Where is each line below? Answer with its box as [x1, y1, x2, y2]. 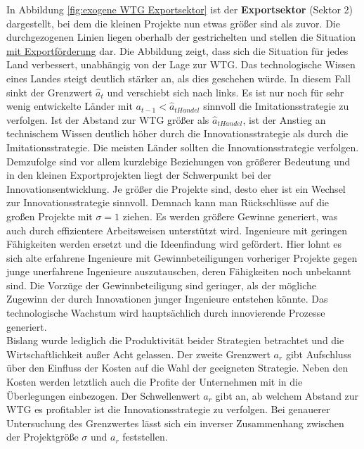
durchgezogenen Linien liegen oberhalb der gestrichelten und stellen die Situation [6, 30, 356, 44]
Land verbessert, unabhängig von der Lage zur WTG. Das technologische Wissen [6, 57, 356, 72]
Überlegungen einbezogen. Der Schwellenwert [6, 388, 200, 403]
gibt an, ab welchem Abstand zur [215, 388, 359, 403]
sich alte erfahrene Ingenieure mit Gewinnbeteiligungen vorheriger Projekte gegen [6, 250, 358, 265]
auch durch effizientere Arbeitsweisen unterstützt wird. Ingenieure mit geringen [6, 222, 348, 237]
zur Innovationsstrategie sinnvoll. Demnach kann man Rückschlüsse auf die [6, 195, 330, 210]
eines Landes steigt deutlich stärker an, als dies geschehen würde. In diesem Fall [6, 70, 351, 85]
